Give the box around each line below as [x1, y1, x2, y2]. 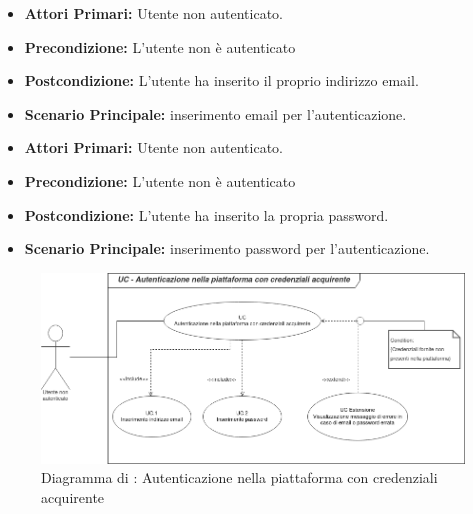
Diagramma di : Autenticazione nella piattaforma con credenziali [41, 467, 438, 488]
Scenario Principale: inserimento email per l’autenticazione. [24, 103, 407, 124]
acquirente [41, 486, 105, 507]
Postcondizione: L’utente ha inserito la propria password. [24, 204, 389, 225]
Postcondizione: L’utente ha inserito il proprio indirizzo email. [24, 70, 419, 91]
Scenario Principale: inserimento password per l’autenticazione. [24, 238, 430, 259]
